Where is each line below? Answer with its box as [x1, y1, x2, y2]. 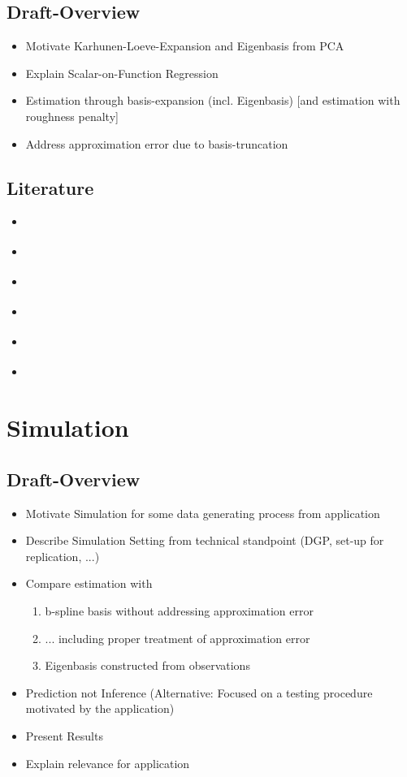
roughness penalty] [25, 107, 119, 124]
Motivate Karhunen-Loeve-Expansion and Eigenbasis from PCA [25, 37, 344, 54]
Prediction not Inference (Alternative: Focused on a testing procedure [25, 684, 373, 701]
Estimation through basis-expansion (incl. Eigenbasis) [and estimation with [25, 92, 401, 109]
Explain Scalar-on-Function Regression [25, 64, 219, 81]
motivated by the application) [25, 700, 175, 717]
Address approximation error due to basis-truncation [25, 135, 288, 152]
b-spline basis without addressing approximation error [45, 602, 314, 619]
